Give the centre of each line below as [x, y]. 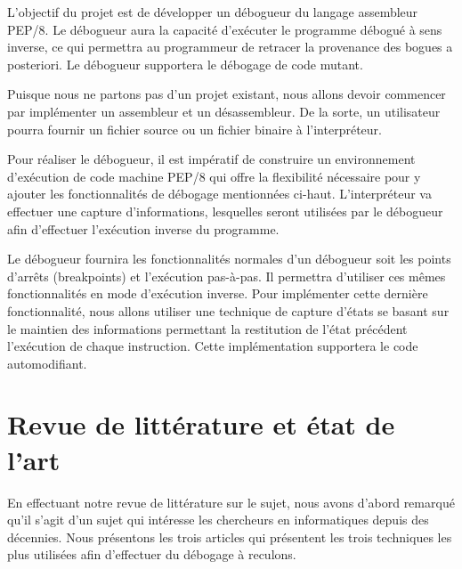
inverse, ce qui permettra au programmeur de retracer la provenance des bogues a [230, 47]
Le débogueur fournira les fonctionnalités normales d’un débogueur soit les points [229, 259]
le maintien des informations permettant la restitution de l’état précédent [207, 328]
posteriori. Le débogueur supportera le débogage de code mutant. [185, 64]
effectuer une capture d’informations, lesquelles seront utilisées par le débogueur [225, 211]
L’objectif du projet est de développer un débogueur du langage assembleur [213, 12]
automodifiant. [47, 363]
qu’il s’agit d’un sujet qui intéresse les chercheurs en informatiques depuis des [218, 520]
